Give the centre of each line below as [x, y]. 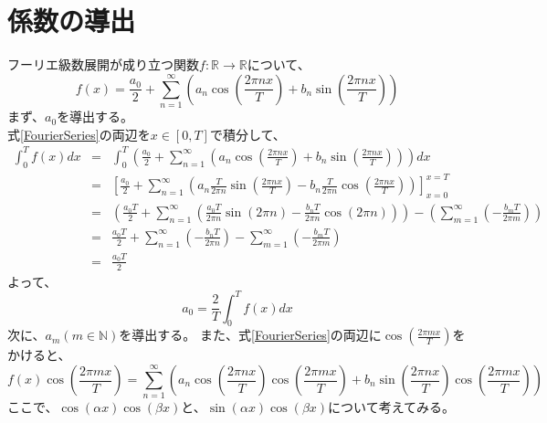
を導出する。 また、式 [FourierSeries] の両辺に [250, 335]
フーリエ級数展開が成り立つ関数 [103, 64]
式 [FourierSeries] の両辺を [79, 134]
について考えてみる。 [391, 407]
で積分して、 [247, 134]
